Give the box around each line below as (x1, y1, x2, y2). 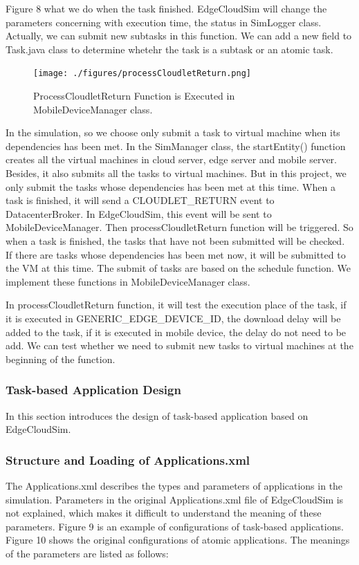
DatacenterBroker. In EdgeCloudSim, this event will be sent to (6, 206, 272, 221)
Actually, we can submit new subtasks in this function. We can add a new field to (6, 28, 352, 43)
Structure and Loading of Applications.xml (6, 451, 250, 468)
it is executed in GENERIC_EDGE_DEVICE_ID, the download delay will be (6, 311, 341, 325)
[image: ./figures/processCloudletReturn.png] (33, 68, 251, 79)
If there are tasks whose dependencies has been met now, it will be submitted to (6, 247, 346, 261)
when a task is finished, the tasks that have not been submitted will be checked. (6, 233, 345, 248)
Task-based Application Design (6, 381, 181, 398)
